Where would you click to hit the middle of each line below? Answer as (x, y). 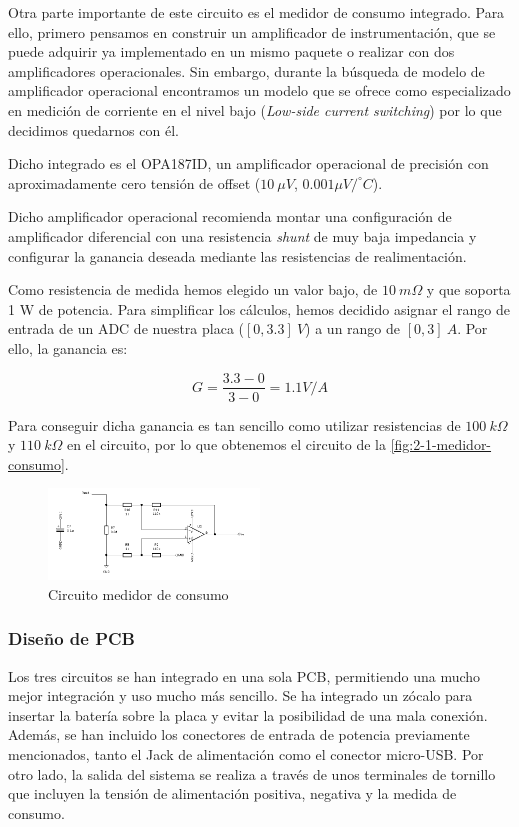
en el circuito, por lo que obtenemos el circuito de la (226, 444)
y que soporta (468, 289)
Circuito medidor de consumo (138, 593)
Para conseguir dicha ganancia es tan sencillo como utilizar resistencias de (234, 424)
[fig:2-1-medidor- (441, 444)
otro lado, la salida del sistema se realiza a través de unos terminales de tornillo (252, 773)
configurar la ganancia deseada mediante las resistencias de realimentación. (237, 255)
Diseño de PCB (71, 638)
